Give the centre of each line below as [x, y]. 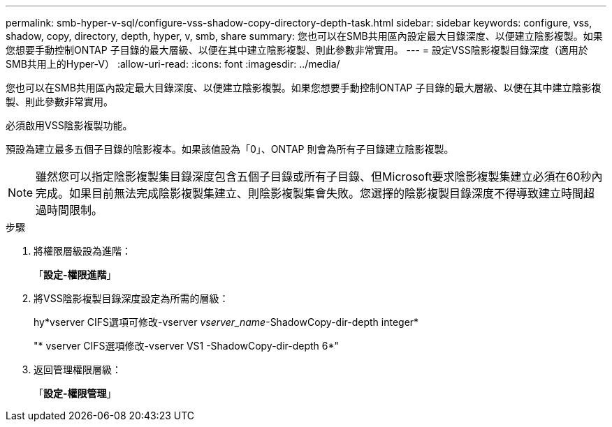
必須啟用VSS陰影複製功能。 [69, 125]
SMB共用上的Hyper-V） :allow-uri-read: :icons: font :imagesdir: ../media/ [173, 64]
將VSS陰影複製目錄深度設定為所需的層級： [131, 298]
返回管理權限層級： [78, 369]
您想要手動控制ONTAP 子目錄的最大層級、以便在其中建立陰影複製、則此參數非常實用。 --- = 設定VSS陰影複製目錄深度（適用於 [297, 50]
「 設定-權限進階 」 [75, 275]
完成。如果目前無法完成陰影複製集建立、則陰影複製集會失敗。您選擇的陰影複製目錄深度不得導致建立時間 [310, 193]
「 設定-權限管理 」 [75, 393]
